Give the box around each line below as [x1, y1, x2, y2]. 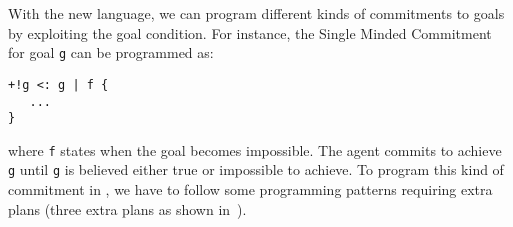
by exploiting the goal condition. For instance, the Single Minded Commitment [8, 22, 492, 43]
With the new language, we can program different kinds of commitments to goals [8, 3, 505, 23]
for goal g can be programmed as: [8, 42, 214, 63]
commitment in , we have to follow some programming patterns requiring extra [8, 179, 493, 200]
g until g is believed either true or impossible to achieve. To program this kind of [8, 159, 504, 180]
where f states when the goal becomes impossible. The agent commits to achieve [8, 139, 502, 160]
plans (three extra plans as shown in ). [8, 198, 247, 219]
